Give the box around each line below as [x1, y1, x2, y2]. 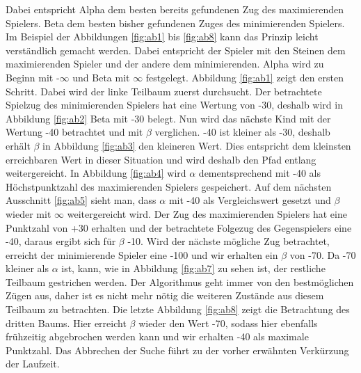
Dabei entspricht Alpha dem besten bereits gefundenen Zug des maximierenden [6, 2, 344, 16]
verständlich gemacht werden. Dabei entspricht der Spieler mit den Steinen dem [6, 42, 346, 57]
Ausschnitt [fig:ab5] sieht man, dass [6, 193, 157, 207]
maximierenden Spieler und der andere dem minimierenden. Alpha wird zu [6, 56, 324, 71]
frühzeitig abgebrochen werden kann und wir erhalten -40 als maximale [6, 329, 309, 344]
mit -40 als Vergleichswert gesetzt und [168, 193, 331, 207]
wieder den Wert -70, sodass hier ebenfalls [138, 315, 318, 330]
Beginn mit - [6, 70, 60, 84]
